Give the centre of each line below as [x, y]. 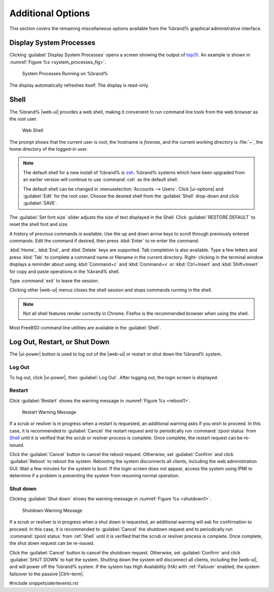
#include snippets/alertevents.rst [44, 583]
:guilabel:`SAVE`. [40, 203]
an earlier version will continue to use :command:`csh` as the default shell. [101, 180]
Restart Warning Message [49, 412]
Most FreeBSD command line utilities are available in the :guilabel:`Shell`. [85, 327]
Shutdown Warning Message [52, 510]
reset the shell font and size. [39, 224]
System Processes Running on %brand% [65, 74]
